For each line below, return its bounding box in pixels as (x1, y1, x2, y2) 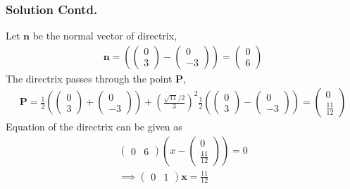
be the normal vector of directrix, (32, 28, 177, 43)
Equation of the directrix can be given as (6, 119, 182, 134)
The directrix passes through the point (6, 71, 173, 85)
